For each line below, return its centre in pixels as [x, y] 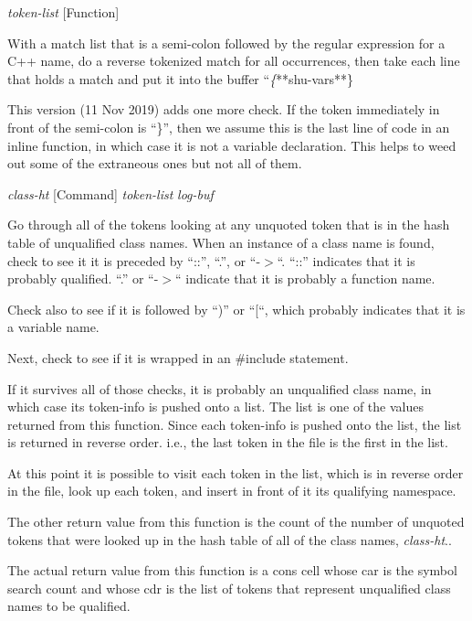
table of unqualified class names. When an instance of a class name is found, [221, 242]
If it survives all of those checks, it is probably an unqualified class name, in [220, 388]
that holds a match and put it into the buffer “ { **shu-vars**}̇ [181, 78]
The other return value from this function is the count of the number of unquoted [236, 522]
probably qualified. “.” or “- [83, 278]
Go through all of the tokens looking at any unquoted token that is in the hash [229, 225]
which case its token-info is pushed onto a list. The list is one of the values [215, 407]
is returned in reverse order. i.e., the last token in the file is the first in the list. [228, 442]
